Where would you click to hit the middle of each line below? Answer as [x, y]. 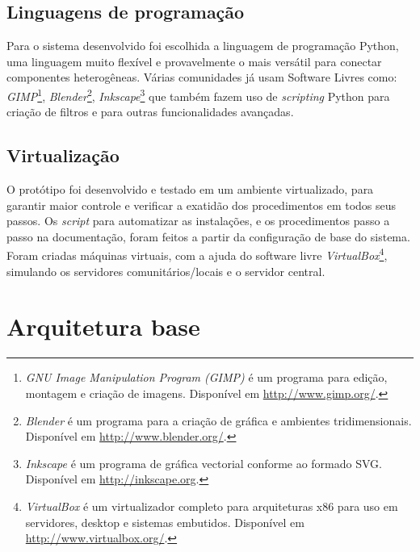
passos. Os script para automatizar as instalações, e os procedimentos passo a [198, 221]
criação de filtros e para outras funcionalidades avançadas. [150, 112]
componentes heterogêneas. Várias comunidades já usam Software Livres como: [202, 77]
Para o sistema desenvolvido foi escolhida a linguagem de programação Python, [203, 46]
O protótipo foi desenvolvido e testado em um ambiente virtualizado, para [190, 189]
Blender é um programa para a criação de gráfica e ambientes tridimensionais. [218, 420]
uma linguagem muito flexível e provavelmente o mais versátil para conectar [194, 61]
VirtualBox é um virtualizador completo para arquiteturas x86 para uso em [212, 506]
